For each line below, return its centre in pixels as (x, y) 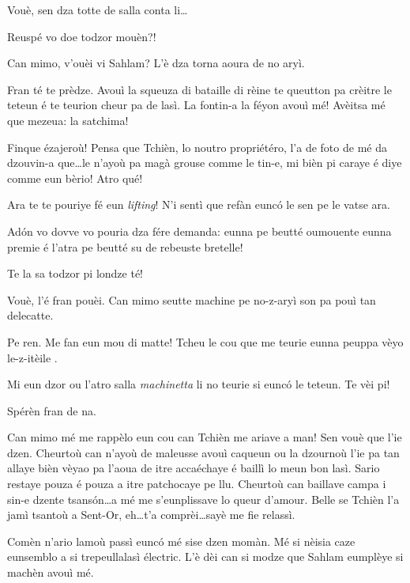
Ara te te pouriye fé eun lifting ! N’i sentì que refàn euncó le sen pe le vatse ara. (199, 204)
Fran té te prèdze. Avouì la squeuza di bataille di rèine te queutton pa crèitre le (199, 89)
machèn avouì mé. (51, 572)
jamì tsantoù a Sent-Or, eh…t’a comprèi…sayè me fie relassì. (151, 515)
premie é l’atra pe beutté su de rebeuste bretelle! (125, 246)
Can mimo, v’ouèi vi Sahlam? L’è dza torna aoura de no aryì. (156, 63)
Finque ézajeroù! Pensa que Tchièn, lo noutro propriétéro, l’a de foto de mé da (197, 147)
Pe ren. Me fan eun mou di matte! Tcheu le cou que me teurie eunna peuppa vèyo (205, 341)
